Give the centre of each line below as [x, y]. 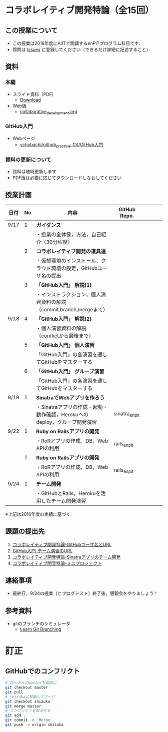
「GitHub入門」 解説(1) [64, 285]
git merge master [23, 706]
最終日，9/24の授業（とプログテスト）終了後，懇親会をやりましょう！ [85, 593]
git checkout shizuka [28, 701]
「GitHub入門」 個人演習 [65, 345]
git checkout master [27, 687]
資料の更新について [28, 160]
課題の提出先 [25, 532]
